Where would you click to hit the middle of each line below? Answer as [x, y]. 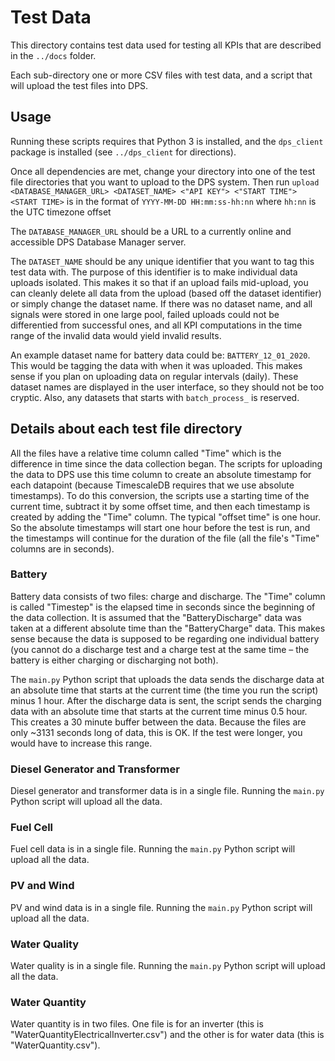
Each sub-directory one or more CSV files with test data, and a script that [161, 75]
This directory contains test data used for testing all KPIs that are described [166, 45]
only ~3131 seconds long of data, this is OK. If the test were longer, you [156, 732]
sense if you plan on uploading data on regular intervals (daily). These [154, 376]
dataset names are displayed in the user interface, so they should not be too [167, 387]
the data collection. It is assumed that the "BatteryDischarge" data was [156, 617]
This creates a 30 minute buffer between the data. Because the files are [158, 722]
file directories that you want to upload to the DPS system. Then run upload [165, 182]
